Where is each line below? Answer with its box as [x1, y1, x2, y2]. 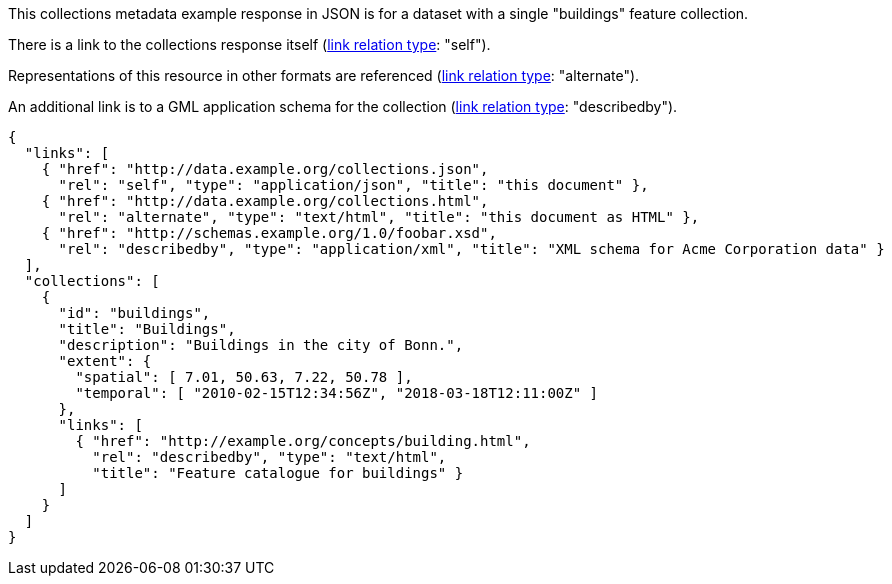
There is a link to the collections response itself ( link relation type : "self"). [8, 36, 491, 53]
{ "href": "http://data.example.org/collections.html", [41, 193, 489, 209]
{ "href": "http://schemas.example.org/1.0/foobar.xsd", [41, 225, 497, 241]
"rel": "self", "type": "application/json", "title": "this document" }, [58, 177, 649, 193]
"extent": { [58, 353, 152, 369]
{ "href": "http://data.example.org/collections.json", [41, 161, 489, 177]
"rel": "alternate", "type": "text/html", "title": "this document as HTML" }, [58, 209, 700, 225]
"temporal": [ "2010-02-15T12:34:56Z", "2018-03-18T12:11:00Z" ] [75, 385, 599, 401]
